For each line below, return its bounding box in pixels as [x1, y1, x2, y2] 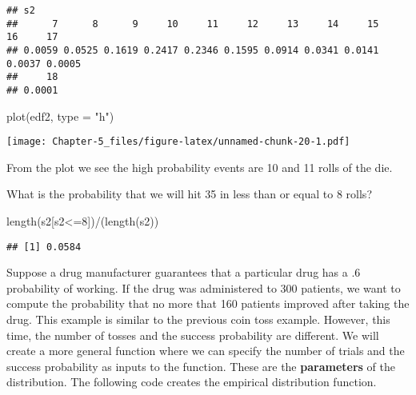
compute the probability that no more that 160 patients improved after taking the [6, 295, 410, 312]
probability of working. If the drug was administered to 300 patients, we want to [6, 279, 401, 296]
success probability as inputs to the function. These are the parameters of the [6, 357, 395, 374]
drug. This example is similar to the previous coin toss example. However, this [6, 311, 390, 328]
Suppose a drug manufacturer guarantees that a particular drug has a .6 [6, 264, 361, 281]
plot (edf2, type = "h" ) [6, 107, 114, 124]
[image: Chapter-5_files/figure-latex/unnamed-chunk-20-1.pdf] [6, 136, 350, 148]
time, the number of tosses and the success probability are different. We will [6, 326, 379, 343]
